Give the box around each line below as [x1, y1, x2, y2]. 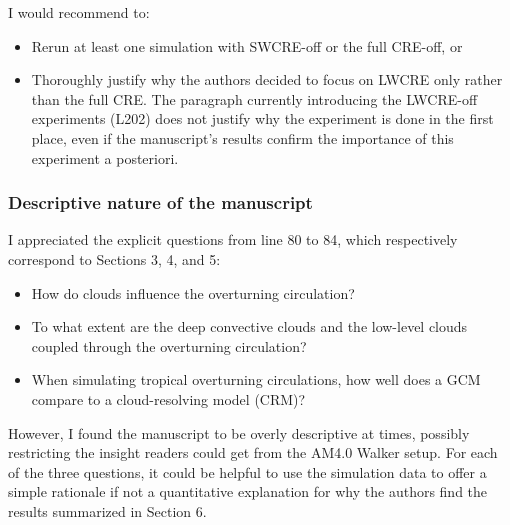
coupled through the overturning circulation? [31, 335, 307, 356]
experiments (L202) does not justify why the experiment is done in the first [31, 108, 494, 129]
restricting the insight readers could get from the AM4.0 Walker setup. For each [8, 442, 498, 463]
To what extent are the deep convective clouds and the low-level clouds [31, 316, 468, 337]
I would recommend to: [8, 2, 150, 22]
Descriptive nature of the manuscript [8, 190, 313, 215]
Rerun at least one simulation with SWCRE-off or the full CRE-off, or [31, 35, 463, 56]
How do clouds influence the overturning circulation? [31, 282, 355, 303]
